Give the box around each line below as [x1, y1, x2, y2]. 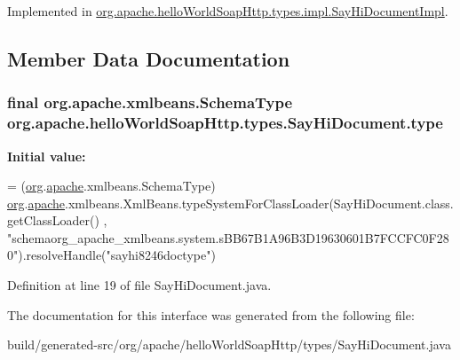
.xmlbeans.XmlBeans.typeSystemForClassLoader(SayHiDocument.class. [65, 193, 454, 212]
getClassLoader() [7, 211, 99, 230]
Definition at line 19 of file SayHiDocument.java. [7, 276, 272, 294]
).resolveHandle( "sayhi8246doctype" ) [18, 246, 216, 264]
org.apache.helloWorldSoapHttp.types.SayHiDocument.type [7, 112, 443, 134]
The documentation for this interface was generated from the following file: [7, 305, 415, 324]
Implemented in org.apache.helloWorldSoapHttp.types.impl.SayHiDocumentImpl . [7, 2, 448, 20]
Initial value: [7, 146, 86, 165]
